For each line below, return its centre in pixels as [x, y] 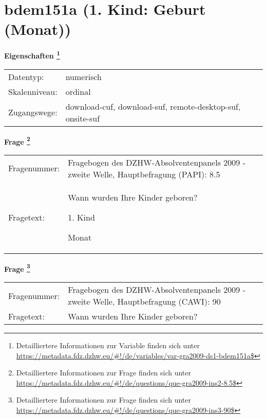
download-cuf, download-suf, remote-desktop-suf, [153, 106]
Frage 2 [17, 141]
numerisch [83, 76]
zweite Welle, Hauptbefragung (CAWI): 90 [144, 302]
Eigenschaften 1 [32, 55]
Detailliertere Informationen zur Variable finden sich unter [108, 345]
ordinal [78, 91]
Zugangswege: [33, 112]
